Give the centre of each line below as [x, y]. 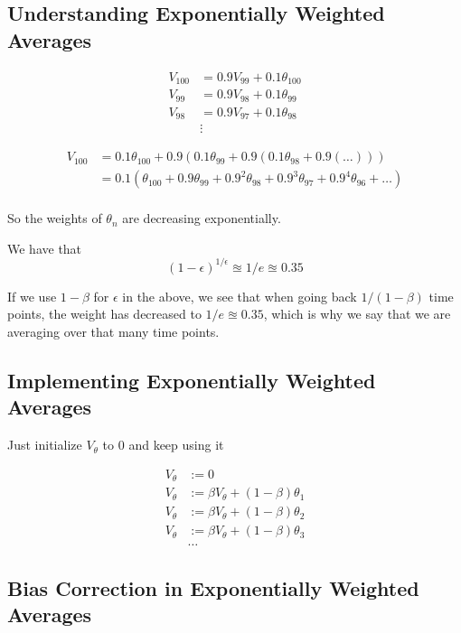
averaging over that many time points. [113, 332]
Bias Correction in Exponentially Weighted [213, 587]
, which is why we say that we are [357, 314]
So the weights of [55, 218]
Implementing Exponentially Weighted [192, 381]
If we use [32, 296]
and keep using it [176, 445]
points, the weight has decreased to [104, 314]
